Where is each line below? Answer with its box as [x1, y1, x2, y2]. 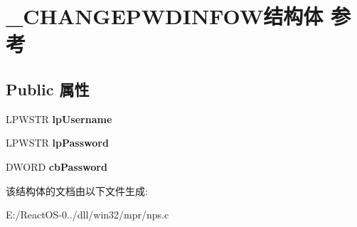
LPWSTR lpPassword [6, 135, 109, 150]
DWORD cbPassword [6, 159, 107, 174]
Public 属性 [6, 78, 90, 100]
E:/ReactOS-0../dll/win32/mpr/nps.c [6, 207, 169, 222]
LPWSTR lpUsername [6, 111, 112, 126]
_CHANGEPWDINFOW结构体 [6, 1, 324, 31]
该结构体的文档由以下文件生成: [6, 183, 148, 198]
